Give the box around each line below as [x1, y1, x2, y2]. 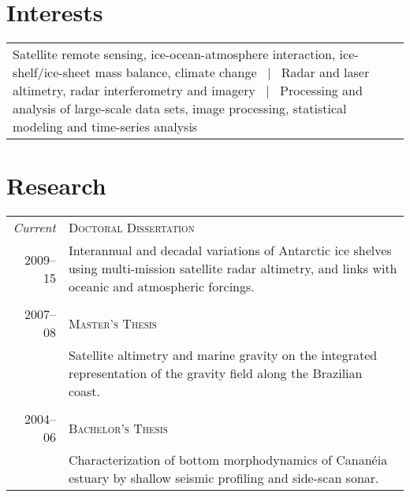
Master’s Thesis [68, 313, 157, 332]
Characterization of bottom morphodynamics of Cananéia [68, 451, 388, 469]
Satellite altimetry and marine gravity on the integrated [68, 346, 378, 365]
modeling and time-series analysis [13, 117, 198, 136]
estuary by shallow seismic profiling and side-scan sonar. [68, 469, 379, 488]
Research [6, 169, 106, 202]
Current [13, 218, 56, 237]
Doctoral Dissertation [68, 218, 195, 237]
